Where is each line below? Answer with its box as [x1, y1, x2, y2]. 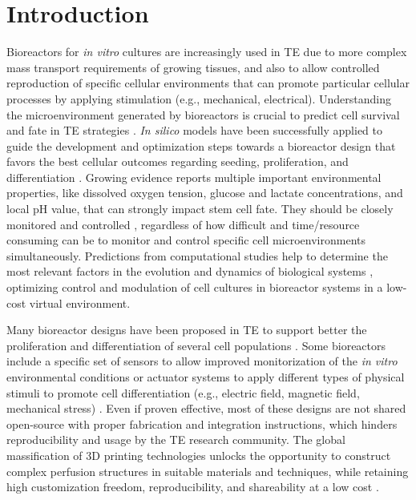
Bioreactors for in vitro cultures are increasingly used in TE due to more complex [6, 43, 407, 60]
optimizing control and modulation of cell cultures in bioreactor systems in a [6, 279, 383, 296]
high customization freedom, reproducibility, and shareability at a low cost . [6, 478, 379, 495]
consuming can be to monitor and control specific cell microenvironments [6, 232, 366, 248]
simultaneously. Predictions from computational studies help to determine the [6, 247, 388, 264]
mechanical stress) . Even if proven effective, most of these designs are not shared [6, 400, 406, 417]
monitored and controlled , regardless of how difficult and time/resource [6, 216, 360, 232]
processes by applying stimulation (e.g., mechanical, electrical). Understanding [6, 90, 392, 107]
